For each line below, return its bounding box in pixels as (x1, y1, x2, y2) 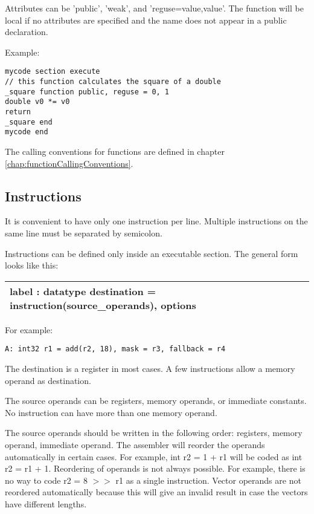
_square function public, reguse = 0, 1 (5, 87, 170, 96)
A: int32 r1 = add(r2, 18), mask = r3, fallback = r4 (5, 345, 226, 354)
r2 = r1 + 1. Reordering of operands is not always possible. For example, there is (5, 462, 306, 475)
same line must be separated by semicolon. (5, 226, 162, 239)
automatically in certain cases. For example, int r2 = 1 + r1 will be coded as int (5, 450, 303, 463)
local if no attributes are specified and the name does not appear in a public (5, 13, 287, 26)
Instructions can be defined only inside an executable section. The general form (5, 247, 298, 259)
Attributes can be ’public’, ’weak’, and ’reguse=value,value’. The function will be (5, 2, 304, 14)
